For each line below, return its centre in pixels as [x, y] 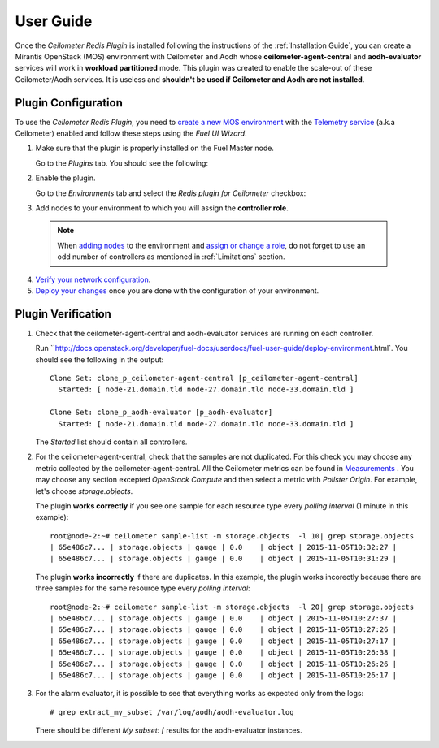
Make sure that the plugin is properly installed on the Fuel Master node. [154, 148]
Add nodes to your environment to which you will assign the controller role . [162, 208]
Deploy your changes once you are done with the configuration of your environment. [177, 290]
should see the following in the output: [100, 359]
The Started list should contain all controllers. [111, 442]
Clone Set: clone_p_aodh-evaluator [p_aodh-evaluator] [161, 413]
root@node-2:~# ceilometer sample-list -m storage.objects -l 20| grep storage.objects [232, 607]
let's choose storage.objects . [84, 491]
